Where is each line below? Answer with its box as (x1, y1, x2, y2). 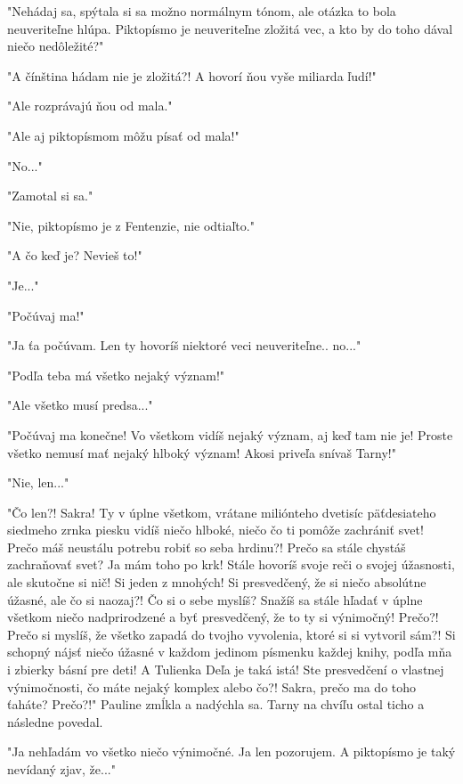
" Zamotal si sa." (7, 186, 93, 205)
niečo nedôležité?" (7, 37, 104, 55)
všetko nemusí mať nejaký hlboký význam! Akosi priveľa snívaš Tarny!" (7, 443, 396, 461)
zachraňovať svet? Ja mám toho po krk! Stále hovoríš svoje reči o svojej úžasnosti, (7, 555, 455, 574)
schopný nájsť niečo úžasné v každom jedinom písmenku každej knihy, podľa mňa (7, 642, 452, 661)
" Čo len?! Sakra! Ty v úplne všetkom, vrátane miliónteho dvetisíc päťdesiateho (7, 502, 436, 521)
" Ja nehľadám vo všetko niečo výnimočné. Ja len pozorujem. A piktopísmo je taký (7, 742, 456, 761)
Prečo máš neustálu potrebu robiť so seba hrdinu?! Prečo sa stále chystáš (7, 537, 406, 556)
